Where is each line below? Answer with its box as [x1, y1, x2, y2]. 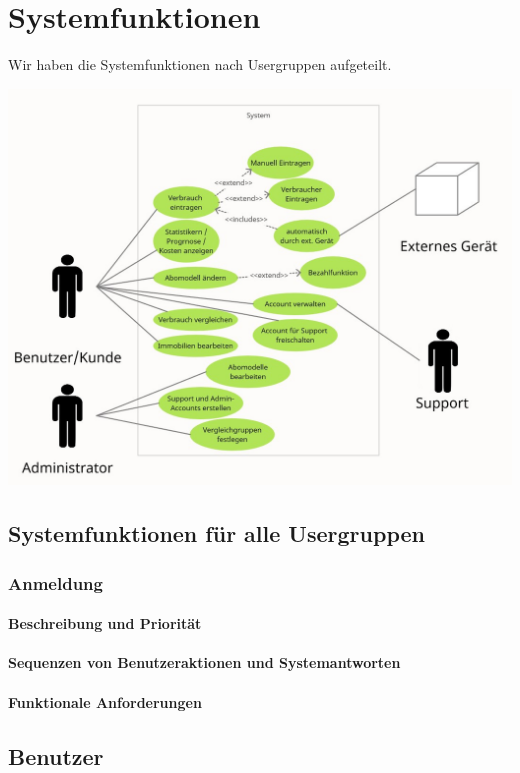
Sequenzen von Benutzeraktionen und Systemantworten [8, 652, 401, 673]
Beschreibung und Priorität [8, 613, 202, 634]
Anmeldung [8, 570, 103, 595]
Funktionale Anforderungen [8, 691, 202, 712]
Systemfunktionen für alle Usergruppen [8, 518, 425, 549]
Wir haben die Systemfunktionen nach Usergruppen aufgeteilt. [8, 54, 392, 75]
